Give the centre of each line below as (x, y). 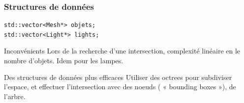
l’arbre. (15, 96)
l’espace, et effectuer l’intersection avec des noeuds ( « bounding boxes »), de (120, 87)
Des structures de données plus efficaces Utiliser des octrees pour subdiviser (118, 77)
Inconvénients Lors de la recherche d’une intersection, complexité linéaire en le (122, 51)
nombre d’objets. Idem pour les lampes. (64, 60)
